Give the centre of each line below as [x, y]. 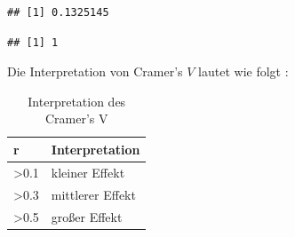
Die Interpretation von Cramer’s [95, 71]
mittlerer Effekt [93, 194]
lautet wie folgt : [243, 71]
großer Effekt [87, 216]
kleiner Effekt [88, 172]
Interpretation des [77, 101]
